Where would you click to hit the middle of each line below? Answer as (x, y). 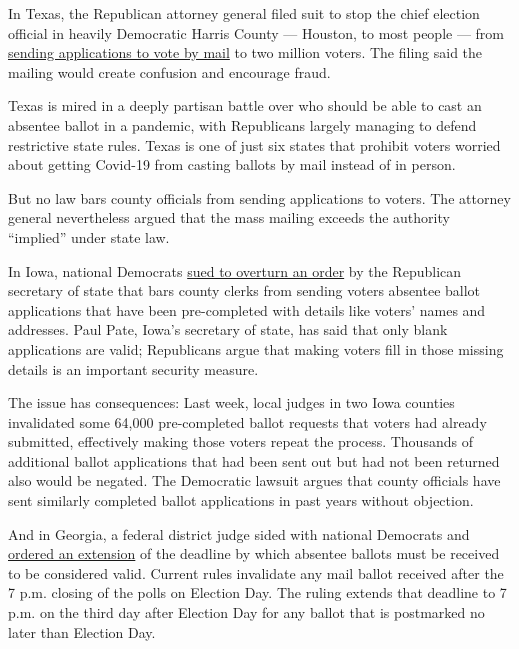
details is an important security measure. (133, 368)
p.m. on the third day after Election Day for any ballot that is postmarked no (246, 612)
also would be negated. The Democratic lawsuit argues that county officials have (254, 480)
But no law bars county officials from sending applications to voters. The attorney (259, 197)
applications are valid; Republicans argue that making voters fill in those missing (256, 348)
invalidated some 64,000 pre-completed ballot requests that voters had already (247, 421)
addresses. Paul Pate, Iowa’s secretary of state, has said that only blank (228, 329)
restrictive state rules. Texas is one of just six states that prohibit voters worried (254, 144)
